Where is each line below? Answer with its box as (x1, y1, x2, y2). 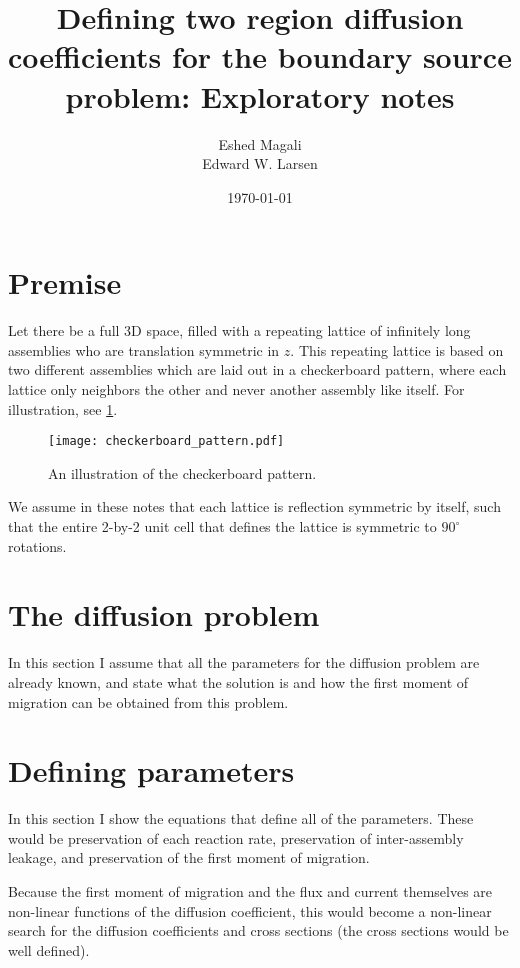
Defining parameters (8, 750, 295, 791)
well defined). (8, 939, 90, 960)
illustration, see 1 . (8, 398, 118, 419)
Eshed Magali (218, 133, 302, 154)
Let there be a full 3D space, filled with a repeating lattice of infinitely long (8, 320, 471, 341)
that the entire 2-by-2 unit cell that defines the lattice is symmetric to (8, 516, 437, 537)
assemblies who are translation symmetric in (8, 339, 280, 360)
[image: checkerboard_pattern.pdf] (48, 434, 285, 449)
